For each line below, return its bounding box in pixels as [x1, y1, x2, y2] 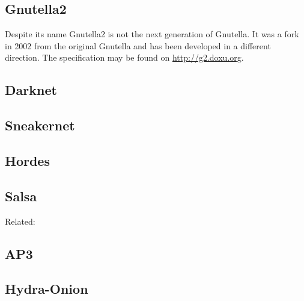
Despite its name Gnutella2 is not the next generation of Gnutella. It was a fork [5, 28, 299, 40]
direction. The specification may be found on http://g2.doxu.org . [5, 51, 244, 64]
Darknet [5, 81, 57, 99]
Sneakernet [5, 116, 75, 135]
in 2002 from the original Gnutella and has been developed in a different [5, 39, 271, 52]
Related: [5, 214, 35, 227]
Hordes [5, 151, 50, 169]
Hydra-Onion [5, 279, 88, 298]
